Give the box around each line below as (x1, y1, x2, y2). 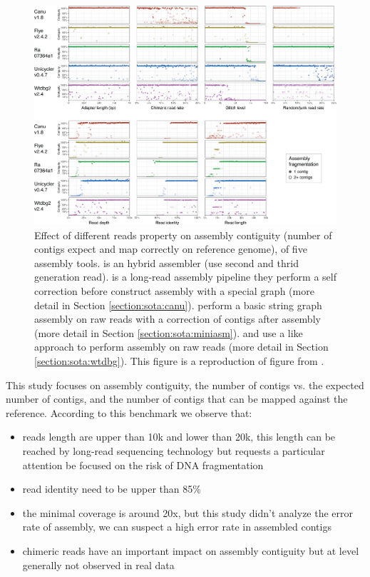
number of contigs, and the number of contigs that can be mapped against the (6, 391, 348, 406)
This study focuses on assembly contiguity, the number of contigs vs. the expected (6, 377, 364, 392)
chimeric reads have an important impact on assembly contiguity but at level (22, 543, 359, 558)
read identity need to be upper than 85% (22, 481, 201, 496)
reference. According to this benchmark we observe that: (6, 405, 252, 420)
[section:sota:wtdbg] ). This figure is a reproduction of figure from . (34, 353, 324, 368)
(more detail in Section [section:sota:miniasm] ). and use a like (34, 325, 303, 340)
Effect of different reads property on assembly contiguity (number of (34, 227, 332, 242)
